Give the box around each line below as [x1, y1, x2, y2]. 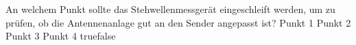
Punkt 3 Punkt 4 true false [5, 29, 116, 43]
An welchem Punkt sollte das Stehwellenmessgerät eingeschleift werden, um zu [5, 2, 335, 16]
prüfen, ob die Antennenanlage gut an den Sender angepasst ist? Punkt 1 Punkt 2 [5, 15, 351, 29]
